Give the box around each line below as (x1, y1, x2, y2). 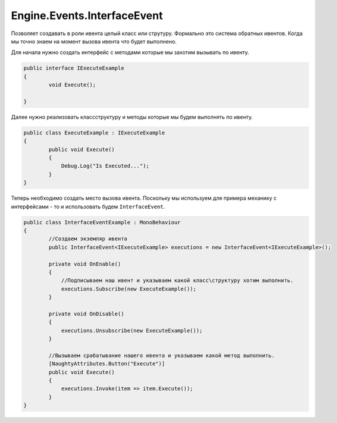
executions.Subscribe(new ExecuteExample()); (61, 286, 196, 292)
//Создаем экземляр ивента (48, 236, 127, 242)
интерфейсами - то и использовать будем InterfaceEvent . (11, 203, 166, 210)
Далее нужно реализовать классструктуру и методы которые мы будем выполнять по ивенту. (11, 113, 253, 120)
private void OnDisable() (48, 310, 124, 317)
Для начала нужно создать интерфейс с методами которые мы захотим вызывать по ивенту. (11, 49, 249, 56)
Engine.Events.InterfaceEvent (11, 9, 163, 22)
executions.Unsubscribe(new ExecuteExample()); (61, 327, 203, 334)
